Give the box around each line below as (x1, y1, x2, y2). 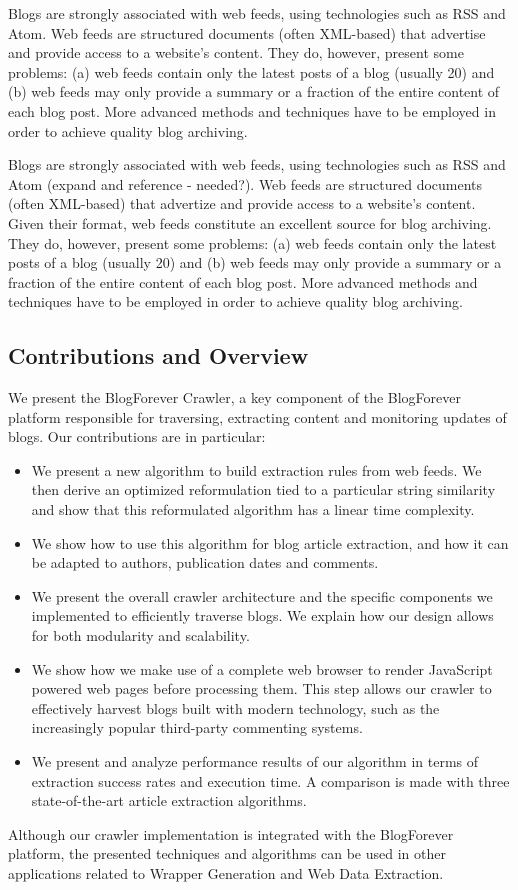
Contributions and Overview (8, 340, 309, 371)
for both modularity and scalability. (31, 625, 250, 646)
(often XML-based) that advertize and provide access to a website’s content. (8, 193, 476, 214)
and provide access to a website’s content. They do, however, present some (8, 42, 464, 63)
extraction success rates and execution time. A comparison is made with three (31, 770, 510, 791)
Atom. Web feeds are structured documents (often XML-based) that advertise (8, 22, 486, 43)
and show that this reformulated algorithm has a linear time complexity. (31, 499, 475, 520)
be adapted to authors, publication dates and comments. (31, 552, 379, 573)
